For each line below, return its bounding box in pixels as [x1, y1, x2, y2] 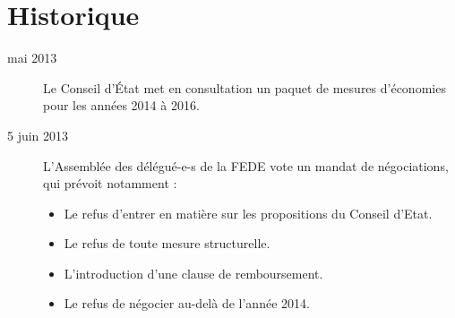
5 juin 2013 [7, 125, 69, 144]
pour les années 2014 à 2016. [43, 96, 200, 115]
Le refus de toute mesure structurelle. [64, 234, 270, 253]
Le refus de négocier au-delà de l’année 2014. [64, 294, 310, 313]
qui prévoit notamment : [43, 174, 177, 193]
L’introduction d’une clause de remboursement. [64, 263, 323, 282]
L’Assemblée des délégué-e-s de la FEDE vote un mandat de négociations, [43, 156, 449, 175]
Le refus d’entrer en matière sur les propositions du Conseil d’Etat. [64, 203, 433, 222]
